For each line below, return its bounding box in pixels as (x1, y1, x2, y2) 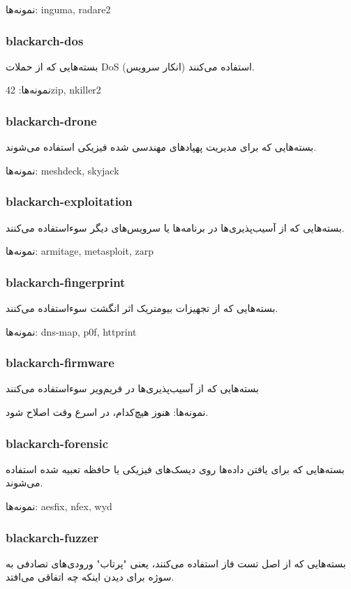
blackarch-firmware (6, 354, 114, 371)
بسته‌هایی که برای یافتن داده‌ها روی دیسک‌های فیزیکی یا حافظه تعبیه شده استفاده (6, 461, 345, 476)
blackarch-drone (6, 112, 97, 129)
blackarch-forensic (6, 434, 109, 452)
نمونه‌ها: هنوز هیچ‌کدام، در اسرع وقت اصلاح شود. (6, 405, 209, 419)
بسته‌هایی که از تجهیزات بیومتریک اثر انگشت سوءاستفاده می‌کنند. (6, 301, 278, 315)
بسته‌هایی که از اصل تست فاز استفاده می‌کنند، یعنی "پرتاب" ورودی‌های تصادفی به (6, 556, 346, 570)
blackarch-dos (6, 31, 84, 49)
